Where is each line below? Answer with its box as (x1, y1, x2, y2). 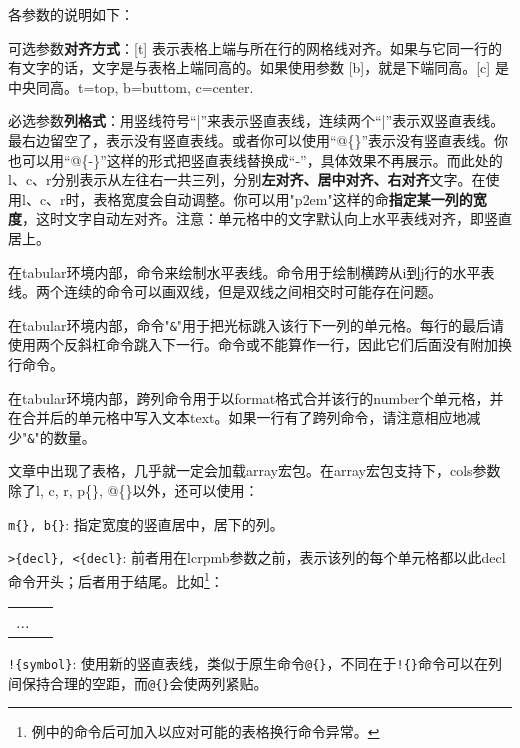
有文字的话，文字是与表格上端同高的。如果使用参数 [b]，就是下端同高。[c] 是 (8, 57, 509, 78)
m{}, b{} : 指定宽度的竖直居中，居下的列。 (8, 513, 284, 534)
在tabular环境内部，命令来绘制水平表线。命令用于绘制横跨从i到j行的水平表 (8, 261, 495, 282)
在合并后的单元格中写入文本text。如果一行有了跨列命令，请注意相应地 (8, 407, 467, 428)
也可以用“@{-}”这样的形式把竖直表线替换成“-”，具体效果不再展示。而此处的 (8, 149, 503, 170)
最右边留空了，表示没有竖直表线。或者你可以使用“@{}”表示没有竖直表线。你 (8, 129, 509, 150)
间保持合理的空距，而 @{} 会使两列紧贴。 (8, 672, 268, 693)
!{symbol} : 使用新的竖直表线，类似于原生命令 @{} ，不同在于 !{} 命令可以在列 (8, 653, 502, 674)
